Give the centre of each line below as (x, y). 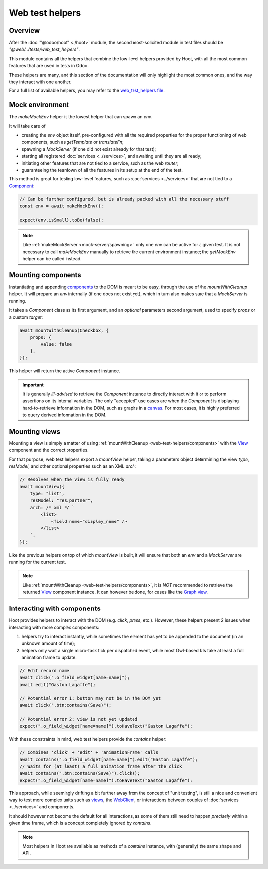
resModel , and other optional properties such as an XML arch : (73, 466)
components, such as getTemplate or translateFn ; (72, 142)
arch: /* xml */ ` (52, 507)
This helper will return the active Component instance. (65, 371)
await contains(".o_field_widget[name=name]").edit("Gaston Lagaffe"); (109, 759)
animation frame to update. (49, 657)
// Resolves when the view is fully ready (72, 479)
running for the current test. (37, 562)
